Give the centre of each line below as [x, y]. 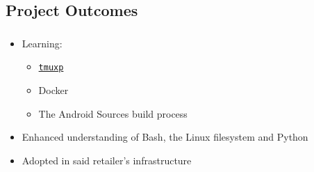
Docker [53, 89]
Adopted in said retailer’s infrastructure [107, 160]
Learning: [42, 43]
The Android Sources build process [113, 113]
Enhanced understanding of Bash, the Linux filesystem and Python [165, 137]
